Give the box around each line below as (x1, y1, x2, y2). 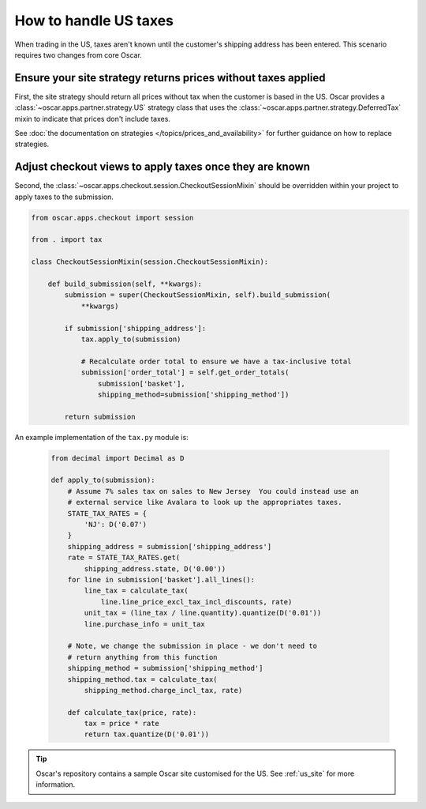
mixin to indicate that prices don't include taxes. (14, 114, 171, 123)
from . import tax (31, 235, 103, 244)
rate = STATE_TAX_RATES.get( (67, 553, 181, 563)
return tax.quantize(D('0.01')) (84, 730, 209, 739)
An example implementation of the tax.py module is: (14, 432, 189, 442)
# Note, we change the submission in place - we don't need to (67, 642, 318, 651)
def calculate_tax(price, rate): (67, 708, 197, 717)
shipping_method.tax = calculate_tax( (67, 675, 218, 683)
